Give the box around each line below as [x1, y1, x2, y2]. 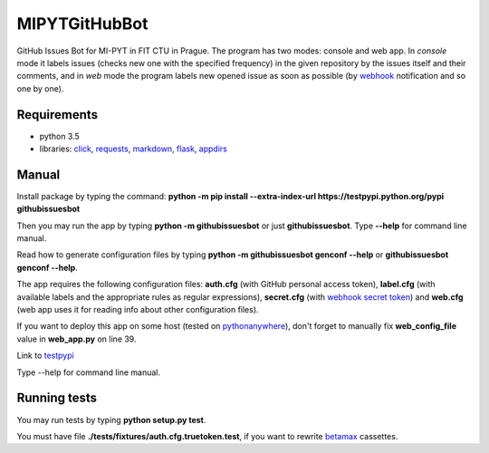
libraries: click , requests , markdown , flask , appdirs [39, 143, 228, 154]
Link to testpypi [16, 350, 74, 361]
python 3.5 [39, 130, 81, 141]
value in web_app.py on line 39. [16, 333, 137, 344]
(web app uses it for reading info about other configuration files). [16, 304, 259, 315]
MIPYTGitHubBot [16, 14, 149, 34]
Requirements [16, 107, 99, 122]
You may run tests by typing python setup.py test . [16, 414, 206, 425]
